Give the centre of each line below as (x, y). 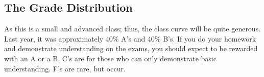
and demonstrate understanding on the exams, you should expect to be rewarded (131, 48)
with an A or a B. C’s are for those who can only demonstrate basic (110, 58)
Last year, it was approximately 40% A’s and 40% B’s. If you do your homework (130, 38)
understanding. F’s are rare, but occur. (65, 68)
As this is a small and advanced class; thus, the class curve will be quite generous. (133, 29)
